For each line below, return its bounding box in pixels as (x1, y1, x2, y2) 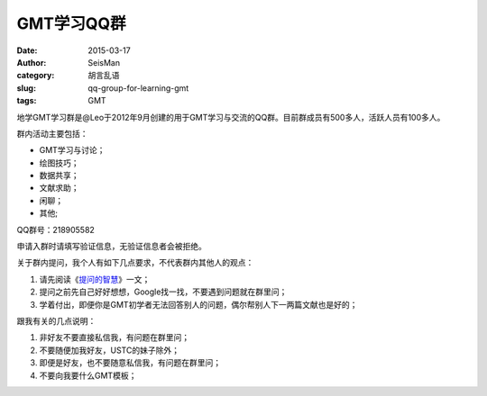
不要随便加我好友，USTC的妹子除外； (39, 345, 180, 355)
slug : (16, 82, 36, 94)
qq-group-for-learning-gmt (87, 82, 189, 94)
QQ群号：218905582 (16, 224, 95, 235)
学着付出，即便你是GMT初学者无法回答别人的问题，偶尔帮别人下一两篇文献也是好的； (39, 299, 358, 310)
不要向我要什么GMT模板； (39, 370, 137, 381)
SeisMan (87, 57, 121, 67)
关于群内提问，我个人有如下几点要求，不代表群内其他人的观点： (16, 257, 254, 268)
